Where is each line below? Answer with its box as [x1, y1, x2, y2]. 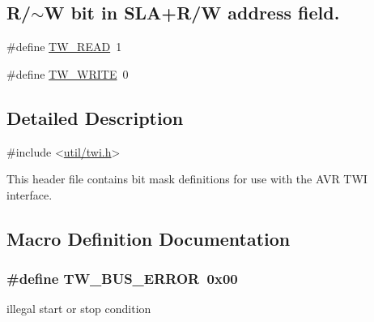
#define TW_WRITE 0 [6, 65, 129, 82]
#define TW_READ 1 [6, 38, 122, 55]
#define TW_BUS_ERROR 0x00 [6, 268, 238, 289]
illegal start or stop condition [6, 300, 151, 317]
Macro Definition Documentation [6, 225, 291, 251]
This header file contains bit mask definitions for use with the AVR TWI [6, 170, 368, 187]
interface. [6, 186, 53, 203]
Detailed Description [6, 105, 184, 130]
